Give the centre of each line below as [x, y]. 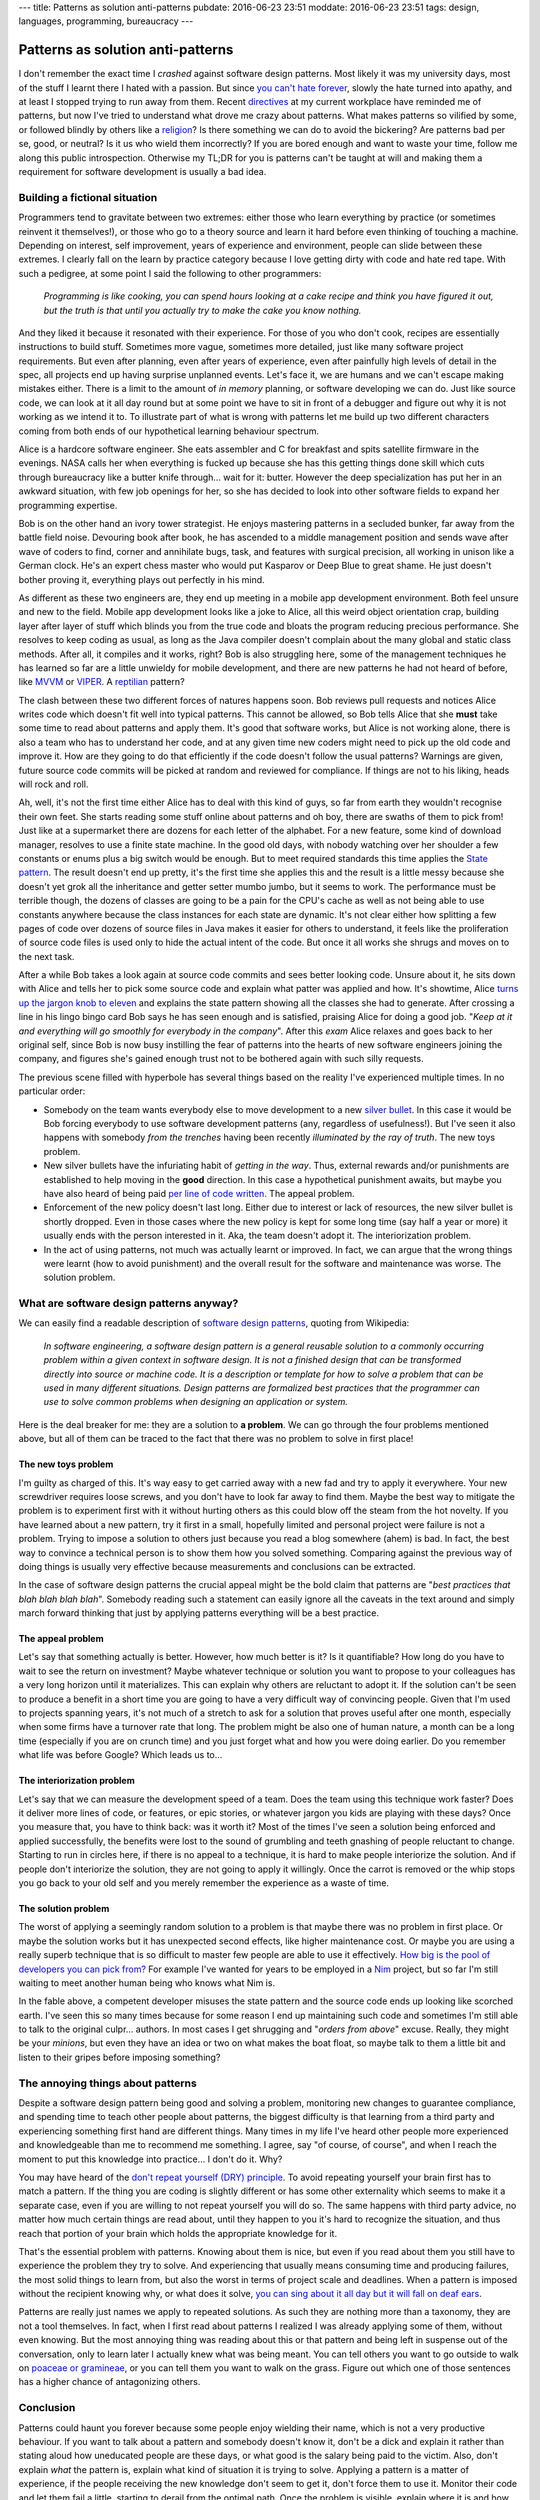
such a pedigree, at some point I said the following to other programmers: [170, 273]
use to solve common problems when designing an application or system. [196, 1402]
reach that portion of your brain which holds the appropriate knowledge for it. [178, 2233]
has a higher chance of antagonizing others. [109, 2382]
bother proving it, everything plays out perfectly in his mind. [141, 579]
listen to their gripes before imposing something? [119, 2057]
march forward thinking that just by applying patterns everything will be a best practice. [199, 1613]
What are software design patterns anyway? [128, 1303]
